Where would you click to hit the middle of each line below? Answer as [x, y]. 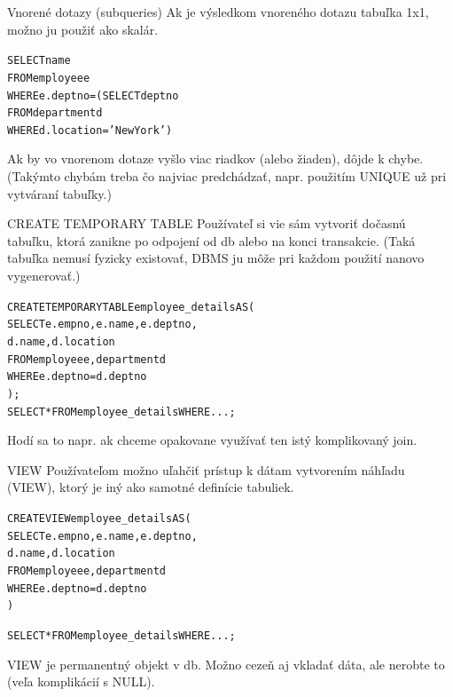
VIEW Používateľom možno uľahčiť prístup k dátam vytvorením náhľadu [206, 469]
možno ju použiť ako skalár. [83, 29]
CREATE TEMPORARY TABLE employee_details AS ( [131, 307]
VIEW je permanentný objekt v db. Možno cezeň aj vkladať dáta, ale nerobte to [226, 664]
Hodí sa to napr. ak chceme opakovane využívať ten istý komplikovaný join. [212, 440]
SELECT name [39, 61]
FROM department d [55, 113]
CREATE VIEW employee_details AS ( [99, 519]
